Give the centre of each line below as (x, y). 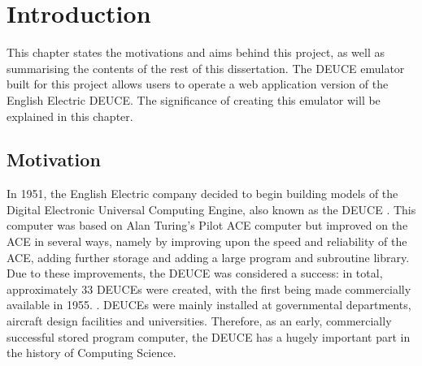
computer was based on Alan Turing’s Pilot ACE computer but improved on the (207, 225)
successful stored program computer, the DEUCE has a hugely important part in (209, 336)
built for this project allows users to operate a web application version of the (198, 84)
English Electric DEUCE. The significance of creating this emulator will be (194, 99)
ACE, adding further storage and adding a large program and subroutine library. (208, 257)
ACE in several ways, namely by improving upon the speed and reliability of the (207, 241)
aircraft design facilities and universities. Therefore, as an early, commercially (199, 321)
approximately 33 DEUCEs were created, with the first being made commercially (209, 288)
